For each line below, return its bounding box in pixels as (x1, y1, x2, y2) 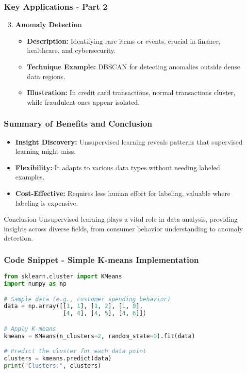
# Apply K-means (4, 325, 56, 332)
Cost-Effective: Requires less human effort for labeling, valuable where (15, 188, 231, 198)
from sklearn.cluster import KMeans (4, 273, 122, 280)
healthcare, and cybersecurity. (27, 45, 116, 55)
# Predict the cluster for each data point (4, 348, 147, 355)
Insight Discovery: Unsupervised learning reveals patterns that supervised (15, 136, 243, 146)
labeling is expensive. (15, 197, 78, 208)
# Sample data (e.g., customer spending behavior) (4, 295, 171, 303)
